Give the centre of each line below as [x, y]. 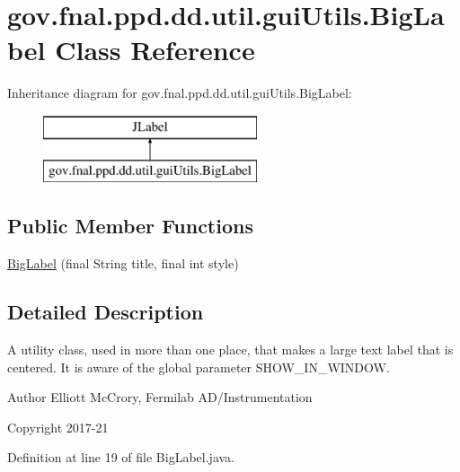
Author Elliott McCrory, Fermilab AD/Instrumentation [160, 397]
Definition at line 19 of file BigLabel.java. [121, 457]
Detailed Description [106, 312]
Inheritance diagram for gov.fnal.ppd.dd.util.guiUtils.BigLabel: [180, 93]
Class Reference [155, 50]
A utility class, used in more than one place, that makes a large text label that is [230, 350]
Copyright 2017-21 [58, 427]
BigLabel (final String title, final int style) [123, 263]
